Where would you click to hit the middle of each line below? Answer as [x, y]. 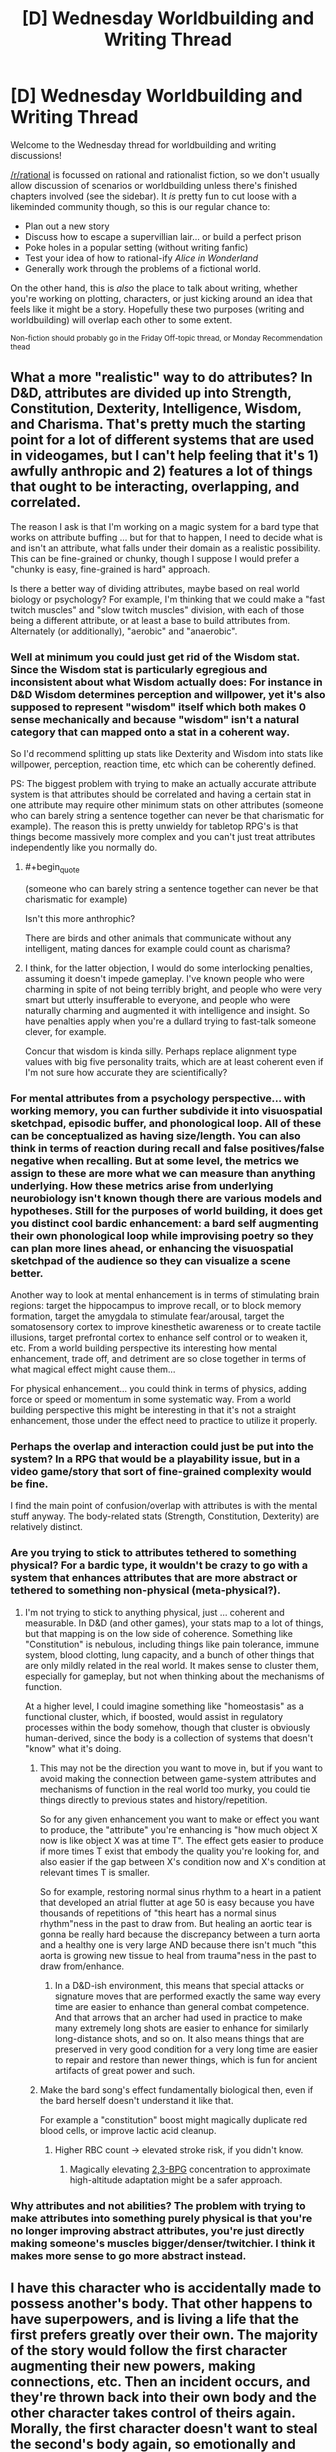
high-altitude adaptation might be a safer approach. [176, 2179]
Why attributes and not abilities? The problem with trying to [158, 2205]
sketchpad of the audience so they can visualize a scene [150, 1260]
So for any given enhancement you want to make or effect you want [179, 1819]
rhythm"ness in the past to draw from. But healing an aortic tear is [176, 1923]
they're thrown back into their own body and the [163, 2397]
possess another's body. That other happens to [161, 2303]
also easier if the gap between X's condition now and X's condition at [183, 1861]
